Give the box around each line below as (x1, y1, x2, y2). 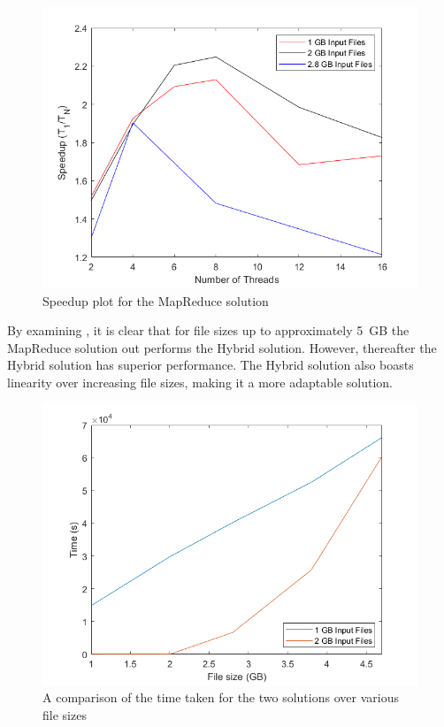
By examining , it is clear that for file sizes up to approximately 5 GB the (7, 321, 410, 340)
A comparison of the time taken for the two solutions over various (42, 688, 399, 707)
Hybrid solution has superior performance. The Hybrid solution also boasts (7, 356, 414, 374)
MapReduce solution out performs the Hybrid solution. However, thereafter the (7, 338, 437, 356)
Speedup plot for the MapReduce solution (42, 291, 269, 310)
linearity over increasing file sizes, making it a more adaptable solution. (7, 372, 394, 391)
